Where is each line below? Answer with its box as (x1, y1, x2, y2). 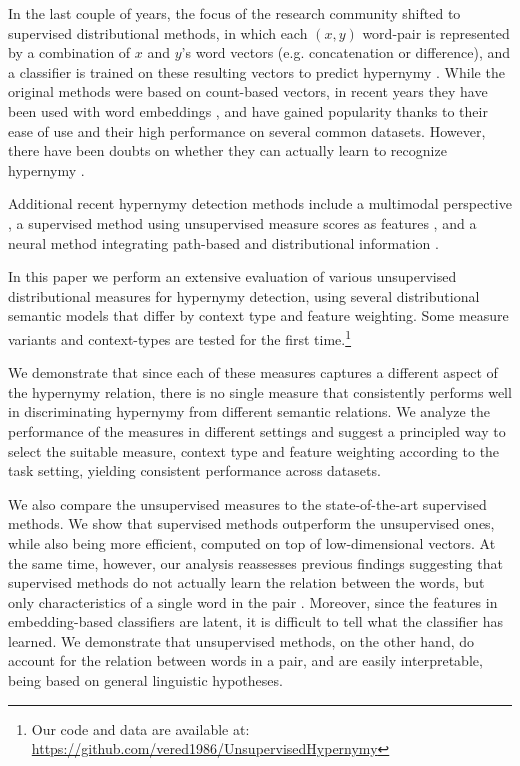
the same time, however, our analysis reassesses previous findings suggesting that (8, 552, 503, 573)
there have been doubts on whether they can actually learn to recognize (8, 140, 447, 161)
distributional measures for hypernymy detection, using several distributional (8, 285, 480, 306)
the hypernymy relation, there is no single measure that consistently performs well (8, 381, 512, 402)
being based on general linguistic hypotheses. (8, 670, 283, 691)
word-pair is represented (362, 22, 510, 43)
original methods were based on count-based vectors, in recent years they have (8, 81, 488, 102)
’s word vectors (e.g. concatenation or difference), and (181, 42, 511, 63)
